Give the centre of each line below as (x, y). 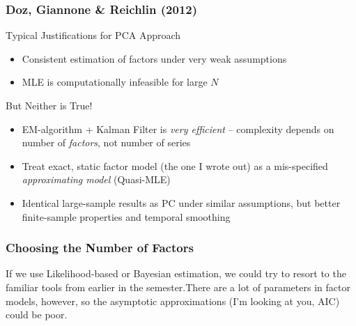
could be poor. (37, 315)
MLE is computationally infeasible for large (115, 82)
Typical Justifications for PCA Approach (93, 35)
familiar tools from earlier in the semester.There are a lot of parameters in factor (178, 287)
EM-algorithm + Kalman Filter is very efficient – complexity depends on (178, 129)
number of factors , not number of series (106, 142)
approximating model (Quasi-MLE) (96, 179)
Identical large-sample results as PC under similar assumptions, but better (181, 202)
